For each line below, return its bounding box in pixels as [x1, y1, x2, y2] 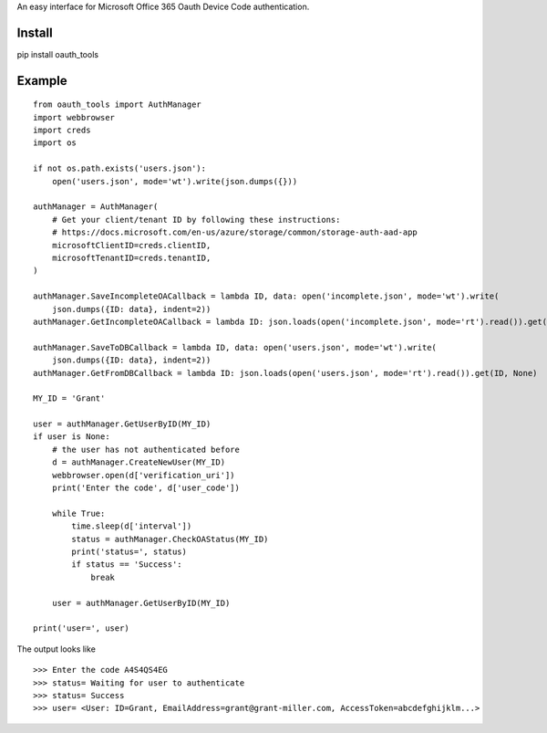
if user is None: [33, 432, 110, 442]
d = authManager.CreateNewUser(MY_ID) [51, 457, 226, 467]
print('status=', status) [71, 546, 187, 557]
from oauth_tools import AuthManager [33, 99, 202, 110]
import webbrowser [33, 112, 116, 122]
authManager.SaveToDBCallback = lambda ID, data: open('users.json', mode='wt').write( [33, 342, 438, 352]
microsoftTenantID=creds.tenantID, [51, 253, 212, 263]
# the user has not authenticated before [51, 444, 241, 455]
